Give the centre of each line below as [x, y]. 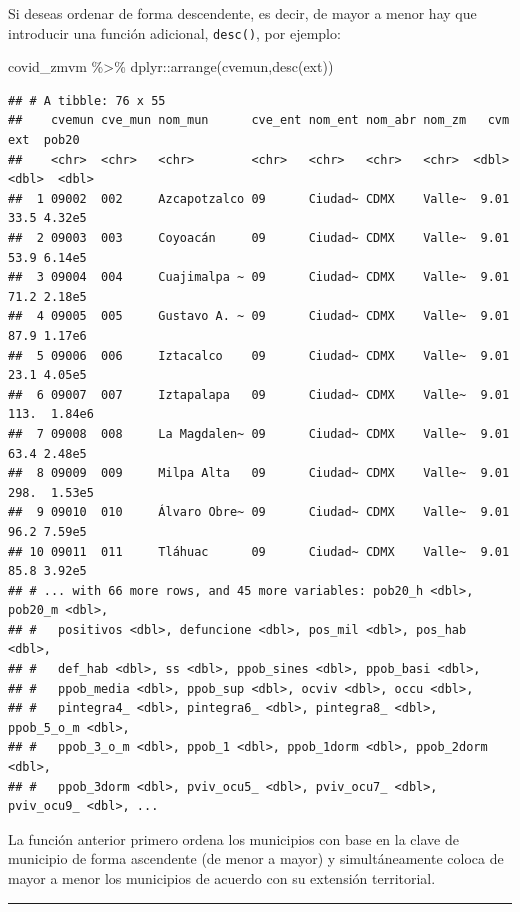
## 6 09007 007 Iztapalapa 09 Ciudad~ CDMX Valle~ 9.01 [259, 394]
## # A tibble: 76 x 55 [87, 100]
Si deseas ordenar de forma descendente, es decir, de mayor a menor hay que [242, 13]
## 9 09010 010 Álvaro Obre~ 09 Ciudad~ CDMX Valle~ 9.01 [259, 512]
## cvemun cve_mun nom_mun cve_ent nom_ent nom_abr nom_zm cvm [259, 120]
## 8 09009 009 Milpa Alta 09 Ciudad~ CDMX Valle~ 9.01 [259, 473]
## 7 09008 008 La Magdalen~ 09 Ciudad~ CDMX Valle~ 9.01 [259, 433]
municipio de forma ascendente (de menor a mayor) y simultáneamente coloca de [256, 858]
